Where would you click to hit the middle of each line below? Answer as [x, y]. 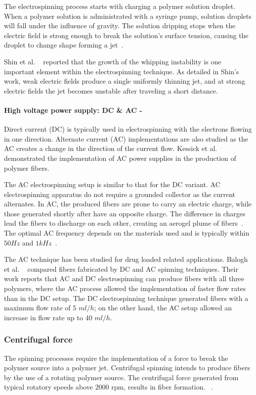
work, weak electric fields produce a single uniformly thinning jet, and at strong [125, 81]
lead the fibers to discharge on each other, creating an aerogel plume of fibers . [124, 223]
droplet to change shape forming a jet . [64, 45]
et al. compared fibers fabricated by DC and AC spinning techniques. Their [121, 269]
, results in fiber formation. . [168, 387]
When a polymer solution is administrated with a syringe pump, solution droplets [128, 16]
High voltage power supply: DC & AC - [73, 110]
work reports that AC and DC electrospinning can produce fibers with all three [124, 278]
